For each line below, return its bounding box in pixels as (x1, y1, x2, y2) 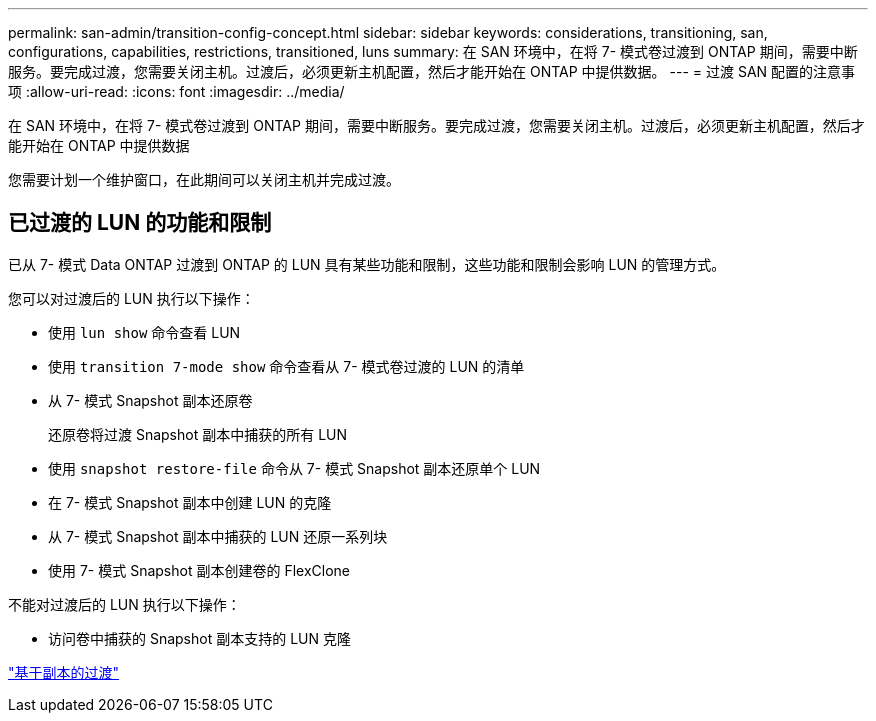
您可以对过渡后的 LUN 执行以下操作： (8, 289, 255, 307)
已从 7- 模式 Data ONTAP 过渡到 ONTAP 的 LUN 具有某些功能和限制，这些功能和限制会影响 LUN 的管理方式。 (8, 255, 726, 273)
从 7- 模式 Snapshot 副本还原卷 (48, 391, 253, 409)
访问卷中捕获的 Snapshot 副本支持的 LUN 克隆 (48, 629, 351, 647)
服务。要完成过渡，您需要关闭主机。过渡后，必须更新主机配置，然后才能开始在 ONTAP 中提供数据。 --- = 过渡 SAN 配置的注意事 (8, 63, 856, 80)
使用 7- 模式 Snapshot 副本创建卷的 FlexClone (48, 561, 350, 579)
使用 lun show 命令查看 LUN (48, 323, 241, 341)
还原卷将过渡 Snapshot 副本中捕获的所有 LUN (48, 425, 348, 443)
